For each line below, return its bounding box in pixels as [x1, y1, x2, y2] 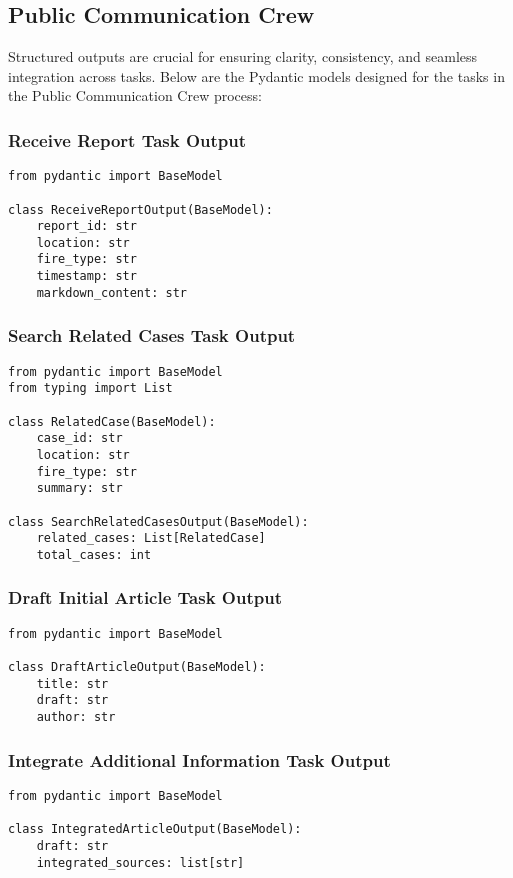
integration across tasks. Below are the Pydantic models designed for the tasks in [8, 65, 505, 86]
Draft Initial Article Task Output [8, 585, 282, 610]
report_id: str [36, 219, 137, 234]
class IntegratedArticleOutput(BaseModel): [8, 822, 302, 837]
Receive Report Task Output [8, 127, 247, 152]
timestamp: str [36, 269, 137, 284]
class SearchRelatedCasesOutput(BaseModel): [8, 514, 309, 529]
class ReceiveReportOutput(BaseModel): [8, 202, 273, 217]
